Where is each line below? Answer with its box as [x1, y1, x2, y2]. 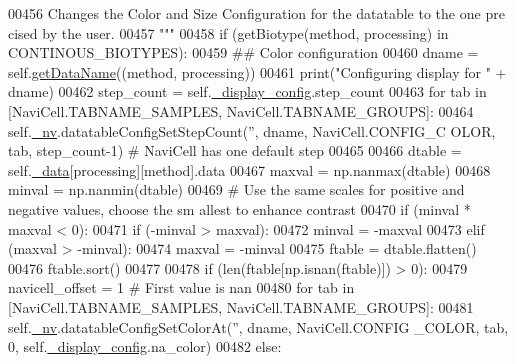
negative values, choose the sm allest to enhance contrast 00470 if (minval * [8, 198, 471, 219]
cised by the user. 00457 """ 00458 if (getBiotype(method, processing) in [8, 22, 449, 43]
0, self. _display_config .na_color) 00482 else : [8, 336, 282, 357]
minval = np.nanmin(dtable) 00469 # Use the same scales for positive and [8, 179, 465, 200]
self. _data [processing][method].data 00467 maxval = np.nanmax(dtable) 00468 [8, 159, 491, 180]
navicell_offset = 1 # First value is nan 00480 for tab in [8, 277, 355, 298]
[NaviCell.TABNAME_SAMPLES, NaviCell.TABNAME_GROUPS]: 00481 [8, 296, 474, 317]
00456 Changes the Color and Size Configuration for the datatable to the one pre [8, 3, 505, 23]
